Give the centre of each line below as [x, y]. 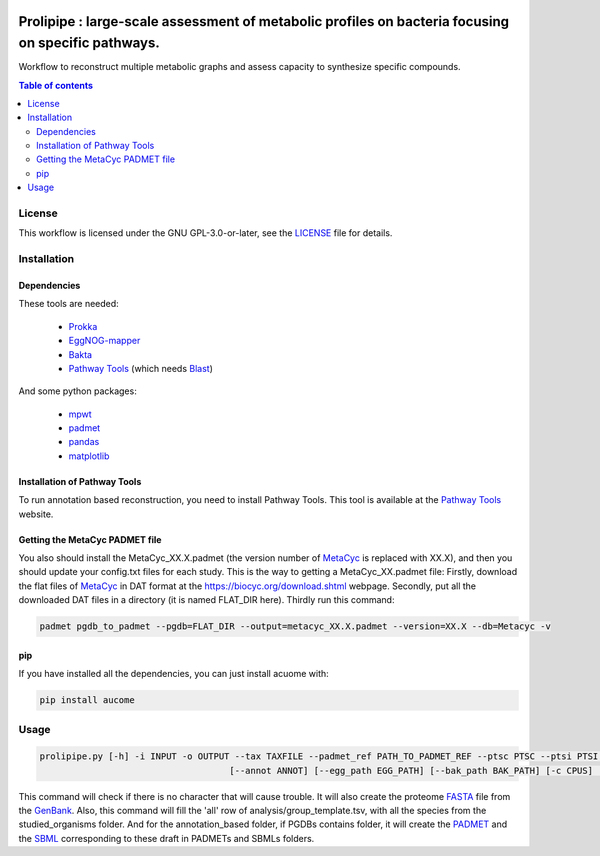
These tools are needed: [68, 304]
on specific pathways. [89, 43]
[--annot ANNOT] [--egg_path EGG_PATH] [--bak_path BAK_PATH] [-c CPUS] [411, 770]
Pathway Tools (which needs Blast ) [141, 368]
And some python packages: [77, 391]
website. [36, 514]
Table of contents [56, 85]
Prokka [83, 326]
